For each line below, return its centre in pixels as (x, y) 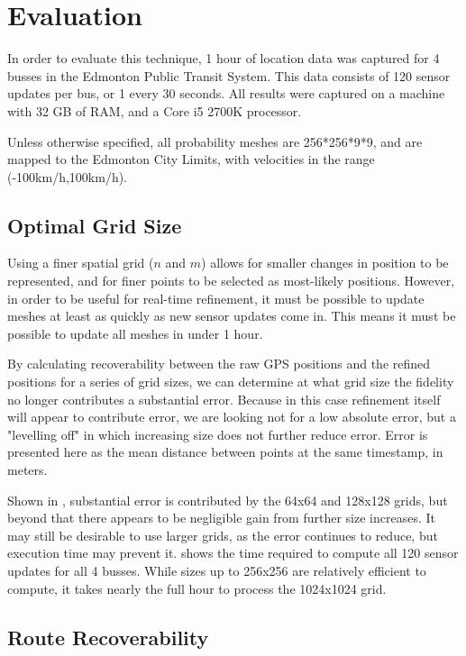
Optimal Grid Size (95, 225)
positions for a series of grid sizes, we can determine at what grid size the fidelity (231, 382)
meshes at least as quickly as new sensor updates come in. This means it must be (232, 316)
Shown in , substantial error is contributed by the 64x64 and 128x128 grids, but (228, 500)
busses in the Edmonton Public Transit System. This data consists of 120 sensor (229, 75)
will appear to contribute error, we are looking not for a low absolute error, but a (232, 417)
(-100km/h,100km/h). (68, 176)
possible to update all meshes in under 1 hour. (135, 333)
